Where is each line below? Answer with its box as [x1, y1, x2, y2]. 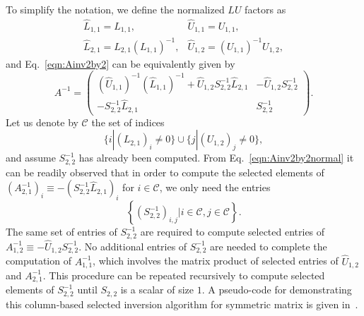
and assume [6, 150, 56, 165]
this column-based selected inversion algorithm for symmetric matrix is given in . [6, 296, 358, 311]
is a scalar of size [120, 282, 194, 297]
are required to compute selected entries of [140, 224, 325, 239]
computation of [6, 253, 71, 268]
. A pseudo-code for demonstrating [201, 282, 352, 297]
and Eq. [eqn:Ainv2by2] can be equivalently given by [6, 56, 235, 71]
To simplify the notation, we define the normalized [6, 2, 225, 16]
